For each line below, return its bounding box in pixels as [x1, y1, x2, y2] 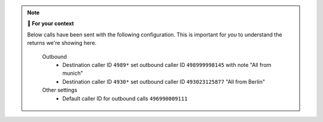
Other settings [42, 87, 78, 94]
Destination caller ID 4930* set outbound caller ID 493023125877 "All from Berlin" [62, 78, 266, 85]
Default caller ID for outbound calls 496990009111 [62, 94, 188, 102]
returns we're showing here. [27, 39, 97, 47]
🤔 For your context [27, 20, 74, 27]
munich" [62, 69, 84, 77]
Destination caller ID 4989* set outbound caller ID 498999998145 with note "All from [62, 61, 272, 68]
